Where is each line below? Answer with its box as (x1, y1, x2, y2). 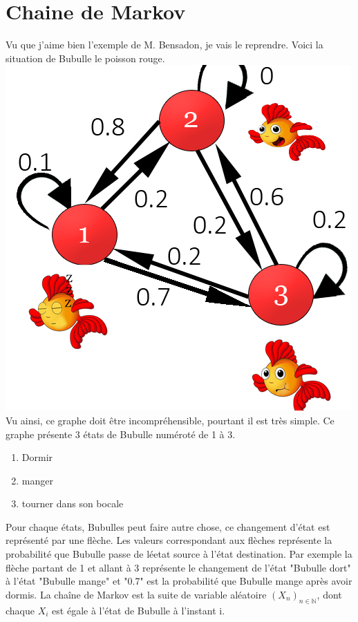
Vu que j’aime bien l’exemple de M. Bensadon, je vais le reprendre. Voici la (6, 37, 323, 52)
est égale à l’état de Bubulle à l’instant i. (52, 603, 225, 617)
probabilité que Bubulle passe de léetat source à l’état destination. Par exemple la (6, 547, 352, 561)
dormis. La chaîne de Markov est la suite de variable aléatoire (6, 587, 267, 601)
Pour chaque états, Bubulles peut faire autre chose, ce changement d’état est (6, 519, 330, 534)
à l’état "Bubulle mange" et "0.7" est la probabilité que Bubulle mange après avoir (6, 574, 352, 588)
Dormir (21, 450, 53, 464)
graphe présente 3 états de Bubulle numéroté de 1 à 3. (6, 426, 236, 441)
